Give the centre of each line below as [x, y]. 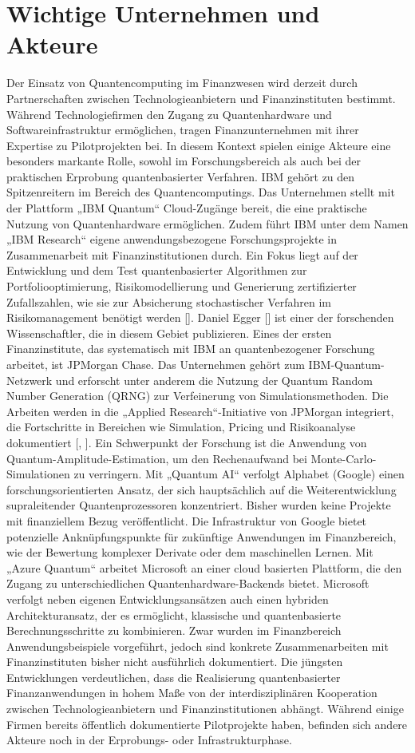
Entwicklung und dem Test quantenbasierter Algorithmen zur [157, 270]
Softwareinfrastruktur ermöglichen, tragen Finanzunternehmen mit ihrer [183, 130]
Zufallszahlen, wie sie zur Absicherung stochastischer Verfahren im [169, 301]
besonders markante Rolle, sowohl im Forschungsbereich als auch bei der [184, 161]
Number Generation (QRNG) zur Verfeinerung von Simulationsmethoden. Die [198, 396]
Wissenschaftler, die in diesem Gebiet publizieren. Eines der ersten [169, 333]
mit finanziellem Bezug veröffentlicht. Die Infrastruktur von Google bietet [187, 520]
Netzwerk [30, 380]
